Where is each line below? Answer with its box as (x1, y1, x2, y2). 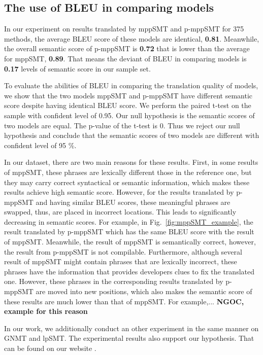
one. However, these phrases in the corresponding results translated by (4, 276, 223, 287)
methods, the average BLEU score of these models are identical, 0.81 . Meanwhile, (4, 33, 259, 44)
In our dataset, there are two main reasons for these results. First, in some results (4, 157, 258, 167)
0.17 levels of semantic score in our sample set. (4, 63, 151, 74)
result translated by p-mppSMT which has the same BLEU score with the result (4, 226, 254, 237)
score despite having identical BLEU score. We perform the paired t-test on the (4, 100, 251, 111)
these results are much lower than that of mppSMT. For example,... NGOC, (4, 296, 244, 306)
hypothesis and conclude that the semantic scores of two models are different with (4, 130, 259, 140)
